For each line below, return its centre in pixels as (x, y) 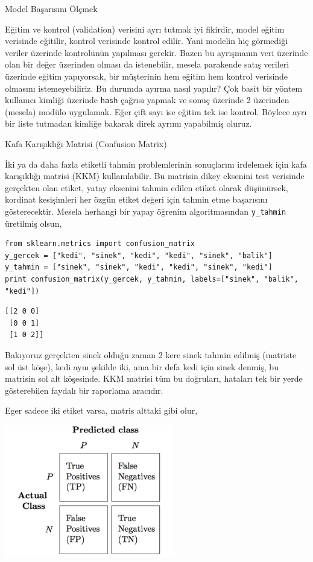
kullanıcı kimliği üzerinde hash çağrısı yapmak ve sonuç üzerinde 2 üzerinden (147, 100)
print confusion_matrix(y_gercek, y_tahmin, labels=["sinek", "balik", (152, 279)
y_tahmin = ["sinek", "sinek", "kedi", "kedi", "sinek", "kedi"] (139, 267)
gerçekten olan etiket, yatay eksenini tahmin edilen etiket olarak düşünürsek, (147, 187)
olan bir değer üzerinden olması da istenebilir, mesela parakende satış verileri (147, 64)
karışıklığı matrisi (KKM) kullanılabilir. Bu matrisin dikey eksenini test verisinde (155, 176)
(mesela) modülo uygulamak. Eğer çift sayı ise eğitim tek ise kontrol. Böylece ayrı (156, 111)
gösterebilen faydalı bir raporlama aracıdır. (84, 390)
